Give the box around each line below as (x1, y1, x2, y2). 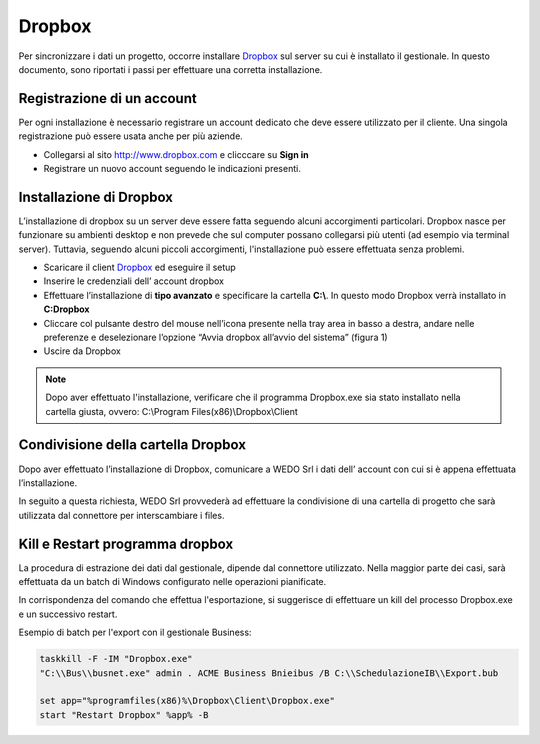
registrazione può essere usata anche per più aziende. (18, 130, 244, 142)
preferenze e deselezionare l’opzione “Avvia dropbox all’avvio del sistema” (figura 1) (43, 331, 389, 344)
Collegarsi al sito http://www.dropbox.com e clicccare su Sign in (43, 148, 309, 160)
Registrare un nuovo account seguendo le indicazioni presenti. (43, 163, 302, 175)
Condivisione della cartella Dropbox (18, 436, 247, 454)
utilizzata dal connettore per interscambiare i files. (18, 509, 225, 521)
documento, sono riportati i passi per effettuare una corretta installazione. (18, 63, 323, 75)
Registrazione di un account (18, 90, 197, 107)
